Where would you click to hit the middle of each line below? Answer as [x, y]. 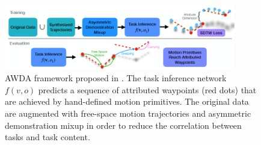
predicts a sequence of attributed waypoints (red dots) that [147, 89]
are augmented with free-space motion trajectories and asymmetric [128, 113]
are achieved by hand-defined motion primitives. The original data [127, 101]
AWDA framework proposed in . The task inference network [116, 78]
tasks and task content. [48, 137]
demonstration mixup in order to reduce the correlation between [123, 125]
